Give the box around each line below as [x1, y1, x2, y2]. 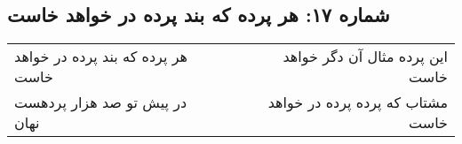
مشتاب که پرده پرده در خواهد [267, 92, 448, 113]
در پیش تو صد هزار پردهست [14, 92, 187, 113]
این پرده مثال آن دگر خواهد [283, 46, 448, 67]
